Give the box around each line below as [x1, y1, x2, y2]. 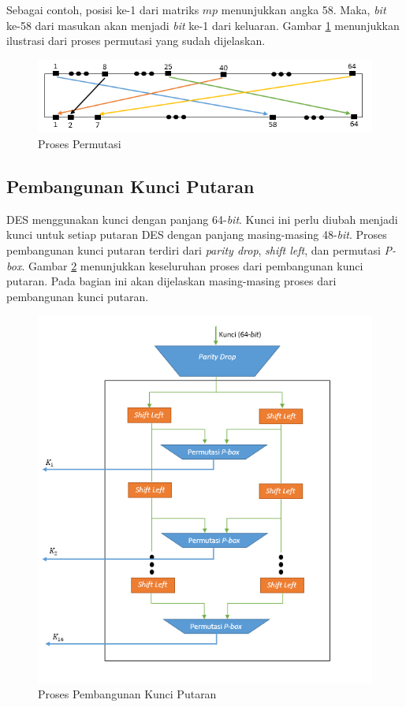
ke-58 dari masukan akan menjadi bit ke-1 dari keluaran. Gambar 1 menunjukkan [6, 17, 400, 33]
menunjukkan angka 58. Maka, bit [221, 2, 386, 17]
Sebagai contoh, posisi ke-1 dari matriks [6, 2, 199, 17]
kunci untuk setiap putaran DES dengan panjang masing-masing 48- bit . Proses [6, 226, 387, 243]
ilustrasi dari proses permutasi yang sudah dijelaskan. [6, 32, 266, 49]
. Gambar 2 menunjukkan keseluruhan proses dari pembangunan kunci [21, 257, 363, 273]
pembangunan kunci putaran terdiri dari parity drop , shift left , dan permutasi [6, 242, 381, 259]
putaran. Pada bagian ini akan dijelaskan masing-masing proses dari [6, 273, 337, 289]
